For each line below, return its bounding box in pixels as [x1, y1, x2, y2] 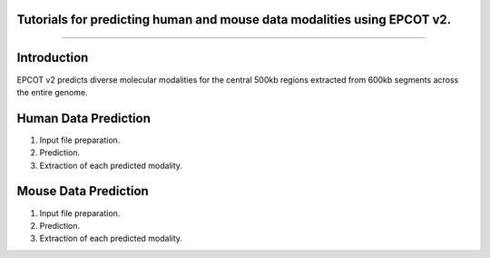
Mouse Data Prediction [16, 184, 149, 199]
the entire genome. [16, 86, 88, 97]
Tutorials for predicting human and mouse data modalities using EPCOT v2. [16, 12, 452, 27]
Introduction [16, 50, 89, 65]
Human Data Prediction [16, 110, 152, 126]
